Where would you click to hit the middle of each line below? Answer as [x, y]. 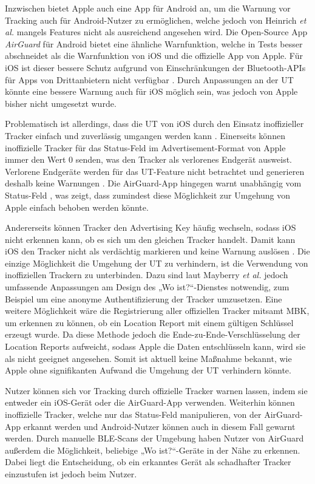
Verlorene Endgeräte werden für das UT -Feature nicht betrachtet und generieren [155, 171]
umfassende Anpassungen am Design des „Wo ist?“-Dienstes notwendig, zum [147, 287]
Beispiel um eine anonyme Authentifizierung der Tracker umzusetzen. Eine [144, 298]
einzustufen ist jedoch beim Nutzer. [71, 473]
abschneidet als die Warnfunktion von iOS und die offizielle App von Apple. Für [154, 56]
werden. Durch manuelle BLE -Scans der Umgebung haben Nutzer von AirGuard [154, 438]
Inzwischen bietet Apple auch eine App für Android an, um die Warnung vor [148, 8]
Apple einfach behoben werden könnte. [77, 207]
